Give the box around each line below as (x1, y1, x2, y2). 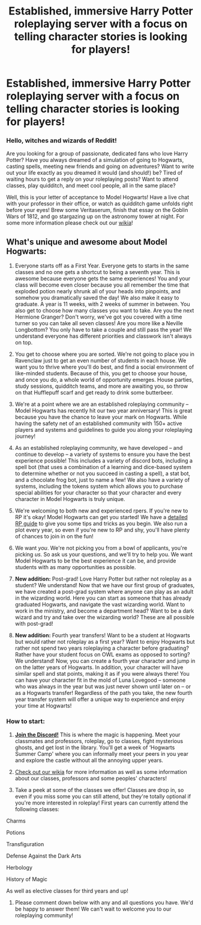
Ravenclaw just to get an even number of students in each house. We (14, 357, 187, 364)
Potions (6, 829, 25, 836)
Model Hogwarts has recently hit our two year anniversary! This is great (14, 407, 193, 414)
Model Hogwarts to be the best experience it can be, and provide (14, 557, 176, 564)
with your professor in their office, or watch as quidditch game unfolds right (6, 200, 193, 207)
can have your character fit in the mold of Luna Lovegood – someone (14, 676, 186, 684)
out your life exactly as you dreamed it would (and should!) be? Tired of (6, 169, 183, 176)
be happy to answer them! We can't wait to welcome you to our (14, 905, 172, 912)
